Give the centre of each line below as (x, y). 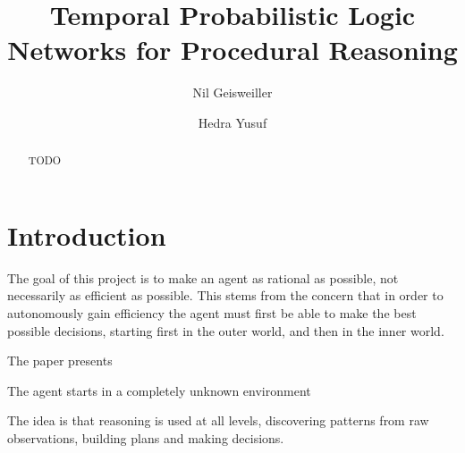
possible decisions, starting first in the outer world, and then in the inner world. (226, 330)
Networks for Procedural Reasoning (232, 50)
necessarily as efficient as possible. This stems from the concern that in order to (225, 295)
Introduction (87, 235)
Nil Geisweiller (232, 92)
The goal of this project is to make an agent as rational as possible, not (203, 277)
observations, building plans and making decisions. (146, 438)
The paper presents (60, 361)
